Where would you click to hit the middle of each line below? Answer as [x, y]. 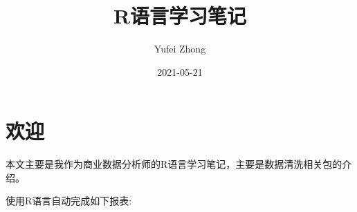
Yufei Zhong [180, 49]
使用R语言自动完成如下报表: [69, 201]
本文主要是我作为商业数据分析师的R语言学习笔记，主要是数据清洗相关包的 [174, 164]
